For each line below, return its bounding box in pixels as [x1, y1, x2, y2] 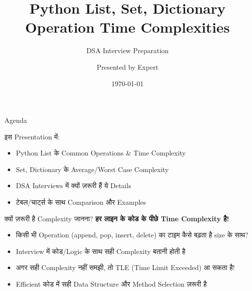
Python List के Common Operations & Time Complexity [16, 148, 186, 158]
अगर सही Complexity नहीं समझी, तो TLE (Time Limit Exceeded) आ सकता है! [16, 262, 235, 272]
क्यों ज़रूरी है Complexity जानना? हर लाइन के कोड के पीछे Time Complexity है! [4, 213, 230, 223]
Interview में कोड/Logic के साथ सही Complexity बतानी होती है [16, 246, 186, 256]
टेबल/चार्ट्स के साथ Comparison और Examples [16, 197, 147, 207]
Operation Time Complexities [25, 17, 230, 37]
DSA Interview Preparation [86, 45, 169, 56]
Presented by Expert [96, 61, 159, 72]
